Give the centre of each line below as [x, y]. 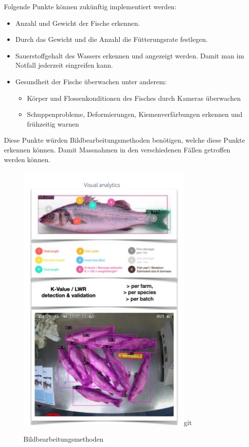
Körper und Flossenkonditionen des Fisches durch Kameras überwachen [134, 98]
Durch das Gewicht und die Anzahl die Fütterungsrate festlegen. [112, 39]
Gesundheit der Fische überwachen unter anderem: [91, 81]
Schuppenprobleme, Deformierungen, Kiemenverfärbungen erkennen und [135, 114]
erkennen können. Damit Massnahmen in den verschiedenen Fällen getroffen [117, 149]
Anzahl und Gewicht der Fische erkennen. [78, 23]
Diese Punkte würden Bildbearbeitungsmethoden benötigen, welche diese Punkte [124, 140]
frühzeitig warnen [53, 123]
